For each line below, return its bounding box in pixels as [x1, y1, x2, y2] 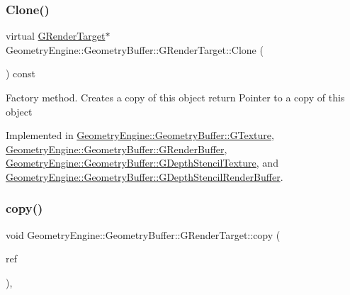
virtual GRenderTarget [6, 28, 106, 43]
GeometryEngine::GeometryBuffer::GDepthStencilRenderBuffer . [6, 169, 283, 184]
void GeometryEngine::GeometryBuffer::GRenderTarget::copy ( [6, 227, 281, 242]
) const [6, 66, 36, 81]
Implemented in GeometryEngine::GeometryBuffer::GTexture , [6, 128, 274, 143]
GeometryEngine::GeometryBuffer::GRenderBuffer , [6, 141, 227, 156]
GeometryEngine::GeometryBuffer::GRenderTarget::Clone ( [6, 42, 264, 57]
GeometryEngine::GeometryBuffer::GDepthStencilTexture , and [6, 155, 278, 170]
